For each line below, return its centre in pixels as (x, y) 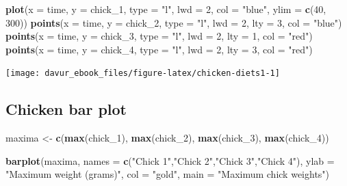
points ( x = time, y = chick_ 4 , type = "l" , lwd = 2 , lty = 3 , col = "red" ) (159, 49)
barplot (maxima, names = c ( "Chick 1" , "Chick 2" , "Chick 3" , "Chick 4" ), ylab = (170, 160)
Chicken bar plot (66, 109)
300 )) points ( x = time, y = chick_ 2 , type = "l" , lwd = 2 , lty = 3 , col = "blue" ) (174, 22)
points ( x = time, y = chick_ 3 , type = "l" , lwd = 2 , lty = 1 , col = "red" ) (159, 36)
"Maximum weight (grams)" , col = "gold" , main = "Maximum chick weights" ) (168, 174)
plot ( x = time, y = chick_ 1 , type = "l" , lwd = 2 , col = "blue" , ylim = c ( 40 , (166, 9)
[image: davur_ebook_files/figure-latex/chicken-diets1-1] (143, 74)
